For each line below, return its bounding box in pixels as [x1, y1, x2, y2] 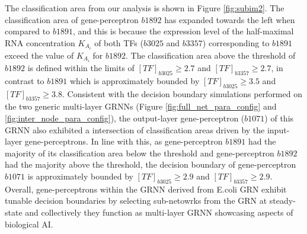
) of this [264, 111, 294, 124]
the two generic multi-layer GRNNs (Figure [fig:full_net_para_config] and [5, 100, 277, 113]
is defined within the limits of [27, 61, 135, 73]
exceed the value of [5, 49, 74, 61]
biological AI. [5, 217, 53, 230]
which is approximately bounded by [69, 74, 200, 86]
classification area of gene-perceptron [5, 13, 139, 25]
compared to [5, 25, 50, 37]
